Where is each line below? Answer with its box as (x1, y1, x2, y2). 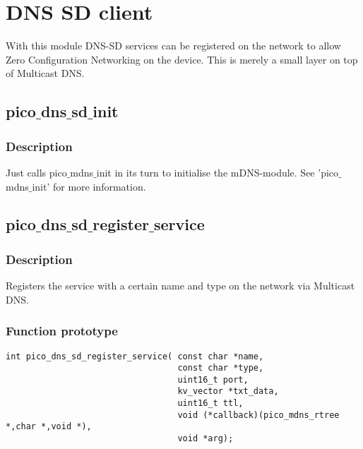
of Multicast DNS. (6, 66, 85, 80)
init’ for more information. (32, 179, 146, 193)
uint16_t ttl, (177, 398, 244, 409)
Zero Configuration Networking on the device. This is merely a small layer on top (6, 52, 358, 66)
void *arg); (177, 433, 234, 444)
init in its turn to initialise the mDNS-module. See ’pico (96, 164, 339, 179)
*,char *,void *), (6, 421, 92, 432)
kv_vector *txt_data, (177, 386, 279, 397)
